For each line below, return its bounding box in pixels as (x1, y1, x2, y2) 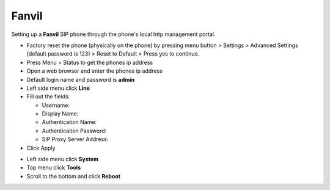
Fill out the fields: (26, 93, 70, 100)
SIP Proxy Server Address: (42, 136, 109, 143)
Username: (42, 101, 70, 109)
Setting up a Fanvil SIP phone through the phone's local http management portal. (11, 31, 216, 38)
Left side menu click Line (26, 84, 90, 92)
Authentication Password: (42, 127, 107, 134)
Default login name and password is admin (26, 76, 135, 83)
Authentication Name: (42, 119, 97, 126)
